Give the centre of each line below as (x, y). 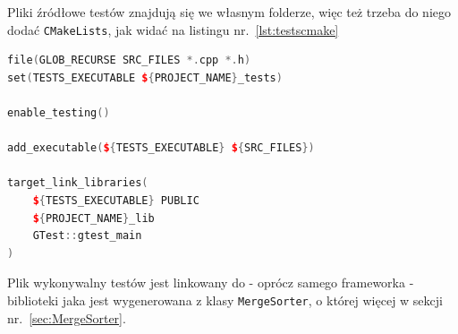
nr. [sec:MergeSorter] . (67, 317)
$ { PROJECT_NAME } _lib (93, 218)
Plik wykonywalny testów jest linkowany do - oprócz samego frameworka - (211, 283)
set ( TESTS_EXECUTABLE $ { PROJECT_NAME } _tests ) (145, 77)
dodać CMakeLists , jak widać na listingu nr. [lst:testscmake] (173, 29)
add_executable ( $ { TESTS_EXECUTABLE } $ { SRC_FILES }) (161, 148)
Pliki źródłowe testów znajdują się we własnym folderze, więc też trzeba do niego (229, 12)
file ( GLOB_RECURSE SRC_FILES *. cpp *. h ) (129, 60)
